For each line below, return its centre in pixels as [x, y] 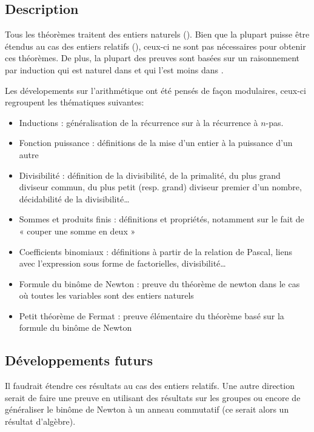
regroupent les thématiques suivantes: [75, 102]
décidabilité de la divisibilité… [74, 198]
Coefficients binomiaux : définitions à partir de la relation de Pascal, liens [155, 251]
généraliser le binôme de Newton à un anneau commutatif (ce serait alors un [147, 409]
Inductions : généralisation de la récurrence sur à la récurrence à [139, 122]
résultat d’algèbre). [40, 421]
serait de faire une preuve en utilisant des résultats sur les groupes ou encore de [153, 397]
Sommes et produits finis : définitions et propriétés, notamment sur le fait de [162, 219]
